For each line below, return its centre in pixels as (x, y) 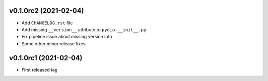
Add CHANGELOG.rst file (47, 23)
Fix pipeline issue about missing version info (67, 37)
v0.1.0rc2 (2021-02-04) (47, 11)
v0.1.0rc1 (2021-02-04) (46, 58)
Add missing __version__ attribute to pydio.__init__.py (84, 29)
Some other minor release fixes (54, 43)
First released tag (39, 70)
